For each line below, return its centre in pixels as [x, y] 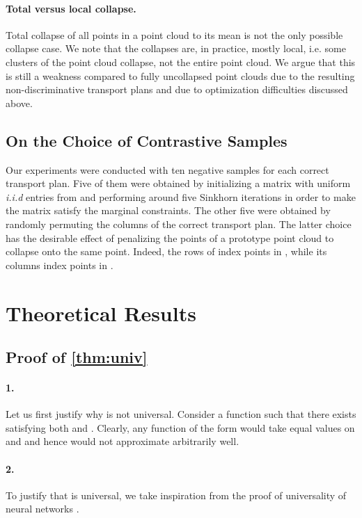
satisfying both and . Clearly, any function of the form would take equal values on [180, 427]
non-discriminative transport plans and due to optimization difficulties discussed [177, 89]
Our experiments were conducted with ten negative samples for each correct [167, 169]
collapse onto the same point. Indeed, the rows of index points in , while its [166, 251]
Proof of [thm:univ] [77, 357]
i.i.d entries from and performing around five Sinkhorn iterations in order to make [181, 196]
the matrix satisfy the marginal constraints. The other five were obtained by [168, 210]
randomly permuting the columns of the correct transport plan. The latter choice [179, 224]
